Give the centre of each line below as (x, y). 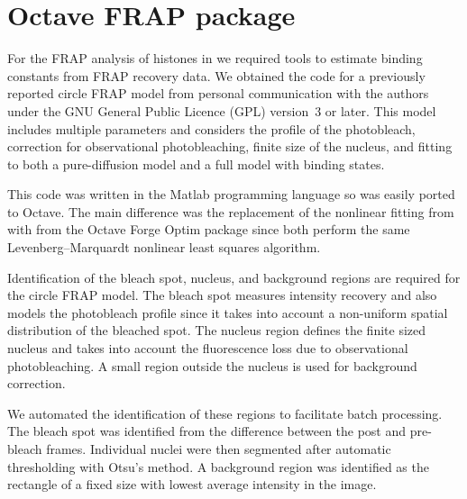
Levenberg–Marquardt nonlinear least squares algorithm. (164, 247)
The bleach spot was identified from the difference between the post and (207, 431)
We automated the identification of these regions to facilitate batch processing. (225, 413)
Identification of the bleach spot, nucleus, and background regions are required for (234, 277)
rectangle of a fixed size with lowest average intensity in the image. (192, 484)
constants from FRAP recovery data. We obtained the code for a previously (216, 75)
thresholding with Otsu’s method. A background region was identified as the (218, 466)
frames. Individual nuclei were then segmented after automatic (219, 449)
